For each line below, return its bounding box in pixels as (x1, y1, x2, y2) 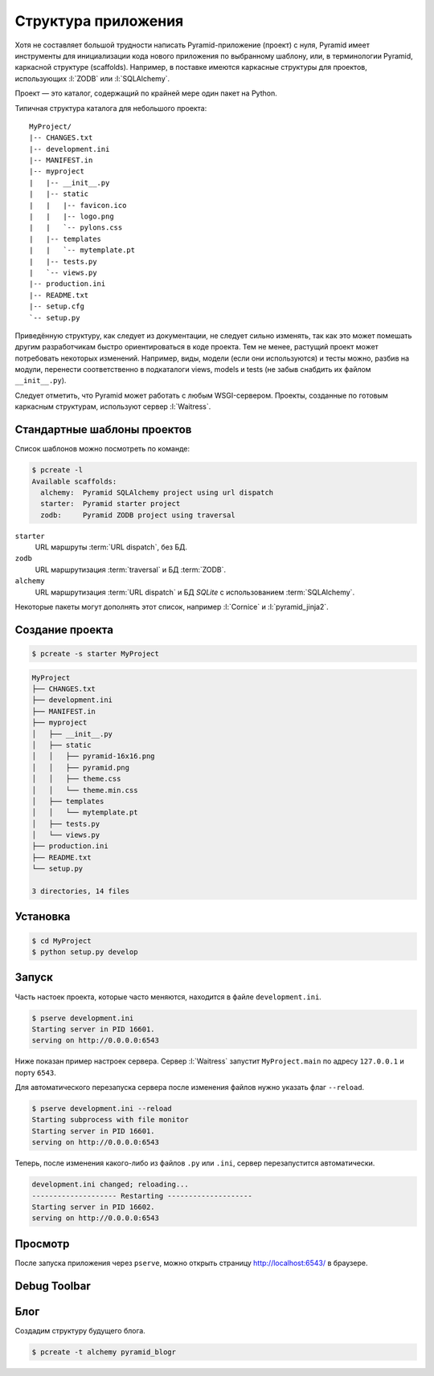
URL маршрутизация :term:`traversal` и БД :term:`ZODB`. (35, 565, 227, 574)
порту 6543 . (14, 1068, 56, 1077)
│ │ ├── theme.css (31, 774, 121, 783)
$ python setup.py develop (31, 948, 138, 957)
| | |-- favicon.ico (29, 201, 127, 210)
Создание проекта (14, 623, 114, 636)
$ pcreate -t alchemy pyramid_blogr (31, 1347, 177, 1357)
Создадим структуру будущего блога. (14, 1325, 146, 1335)
